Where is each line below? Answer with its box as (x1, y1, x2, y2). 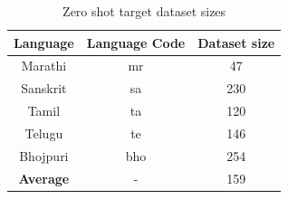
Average (18, 168, 70, 187)
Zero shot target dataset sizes (62, 2, 226, 20)
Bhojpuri (19, 146, 69, 165)
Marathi (21, 56, 67, 75)
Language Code (86, 33, 186, 52)
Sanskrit (21, 79, 67, 98)
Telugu (24, 123, 63, 142)
